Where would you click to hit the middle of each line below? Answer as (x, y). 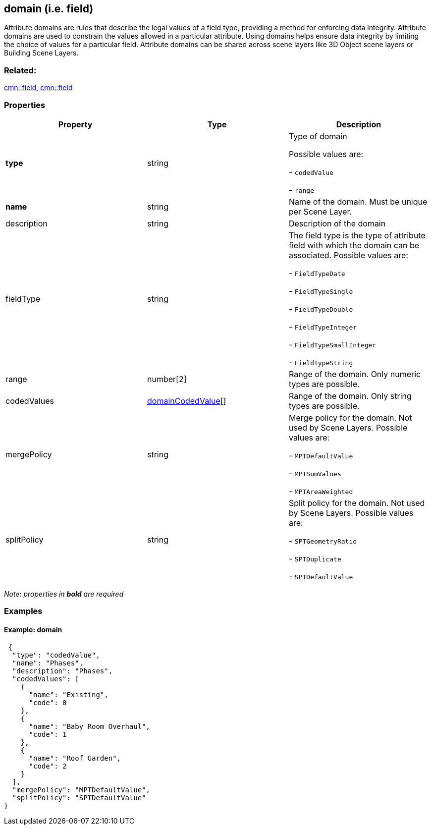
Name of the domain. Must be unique (358, 201)
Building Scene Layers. (41, 53)
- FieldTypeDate (317, 273)
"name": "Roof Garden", (75, 758)
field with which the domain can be (354, 245)
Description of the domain (337, 223)
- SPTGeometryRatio (323, 540)
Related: (20, 70)
